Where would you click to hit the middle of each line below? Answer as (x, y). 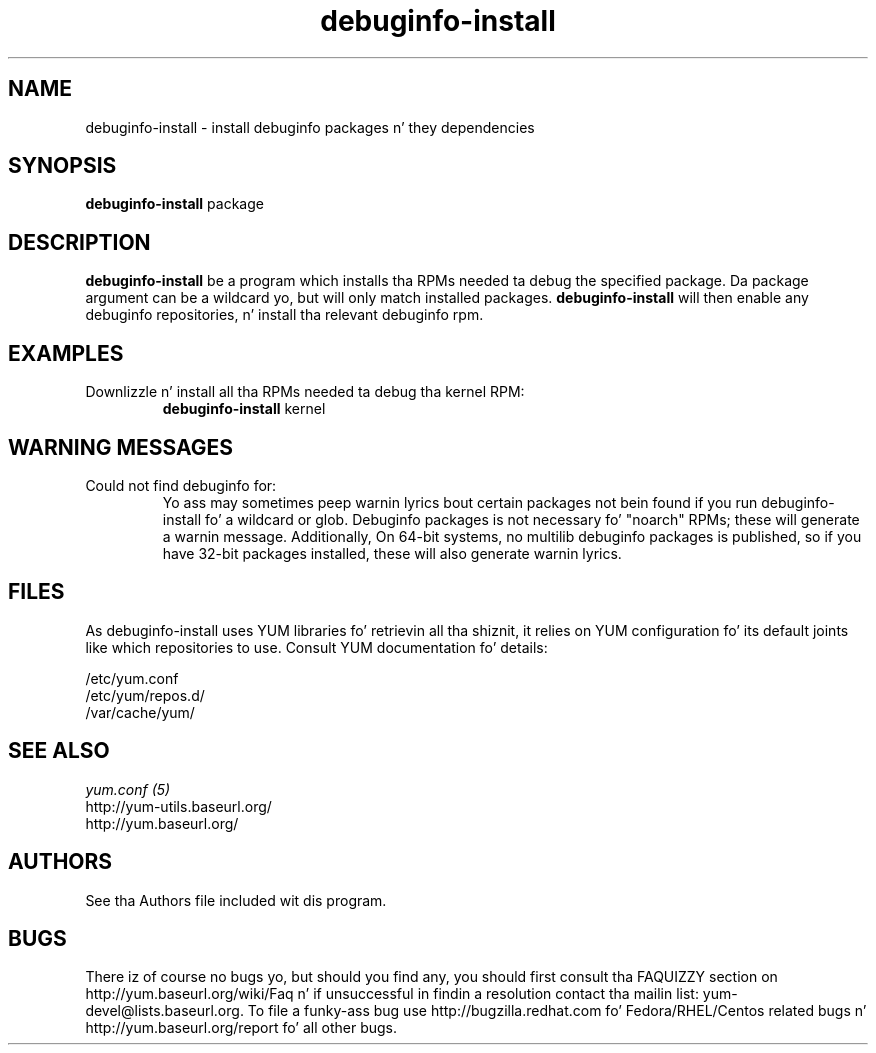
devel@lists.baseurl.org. (164, 1011)
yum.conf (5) (128, 789)
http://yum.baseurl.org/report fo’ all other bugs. (241, 1028)
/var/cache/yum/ (140, 712)
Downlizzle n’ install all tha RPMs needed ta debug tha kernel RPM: (305, 392)
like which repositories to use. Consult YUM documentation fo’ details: (316, 647)
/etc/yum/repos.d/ (145, 695)
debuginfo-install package (174, 204)
